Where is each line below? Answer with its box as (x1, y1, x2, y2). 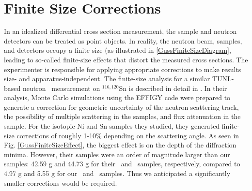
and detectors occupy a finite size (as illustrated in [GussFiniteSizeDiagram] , (4, 45, 231, 55)
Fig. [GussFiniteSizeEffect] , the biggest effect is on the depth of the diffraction (4, 140, 236, 150)
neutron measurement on (22, 83, 100, 93)
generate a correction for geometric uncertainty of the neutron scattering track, (4, 102, 239, 112)
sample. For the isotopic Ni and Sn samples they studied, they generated (4, 121, 220, 131)
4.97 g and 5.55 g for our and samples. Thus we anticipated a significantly (4, 168, 231, 178)
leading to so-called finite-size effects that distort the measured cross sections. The (4, 54, 248, 64)
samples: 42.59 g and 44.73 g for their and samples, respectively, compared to (4, 159, 240, 169)
